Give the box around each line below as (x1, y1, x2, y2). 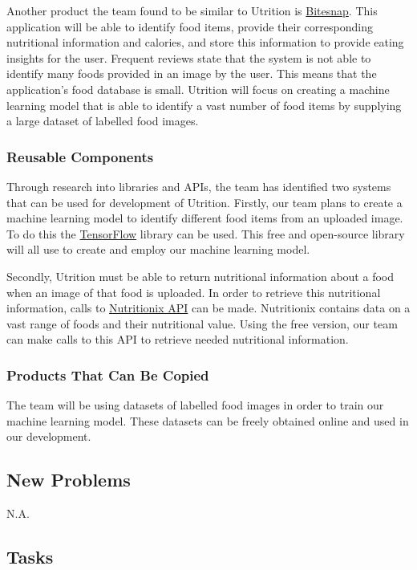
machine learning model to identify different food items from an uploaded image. (6, 210, 403, 226)
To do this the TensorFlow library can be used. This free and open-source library (6, 225, 405, 242)
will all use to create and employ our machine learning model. (6, 241, 310, 258)
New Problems (6, 467, 131, 492)
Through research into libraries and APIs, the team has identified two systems (6, 177, 391, 194)
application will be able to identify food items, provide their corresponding (6, 18, 373, 35)
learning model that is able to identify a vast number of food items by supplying (6, 96, 402, 113)
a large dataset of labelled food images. (6, 112, 199, 129)
